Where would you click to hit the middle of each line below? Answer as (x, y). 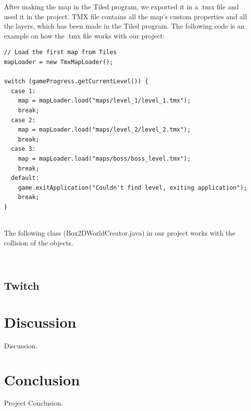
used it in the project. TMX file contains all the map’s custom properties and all (125, 16)
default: (25, 178)
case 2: (23, 120)
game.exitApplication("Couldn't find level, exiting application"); (132, 188)
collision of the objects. (39, 242)
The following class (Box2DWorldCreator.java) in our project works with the (120, 233)
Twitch (22, 286)
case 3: (23, 149)
